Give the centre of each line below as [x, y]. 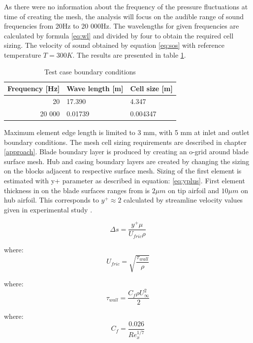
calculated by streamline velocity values [183, 200]
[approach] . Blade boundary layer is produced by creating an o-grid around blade [126, 152]
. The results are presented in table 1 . [129, 54]
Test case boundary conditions [90, 71]
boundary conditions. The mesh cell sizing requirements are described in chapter [125, 142]
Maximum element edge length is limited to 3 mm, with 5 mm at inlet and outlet [127, 132]
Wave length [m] [95, 88]
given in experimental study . [48, 209]
